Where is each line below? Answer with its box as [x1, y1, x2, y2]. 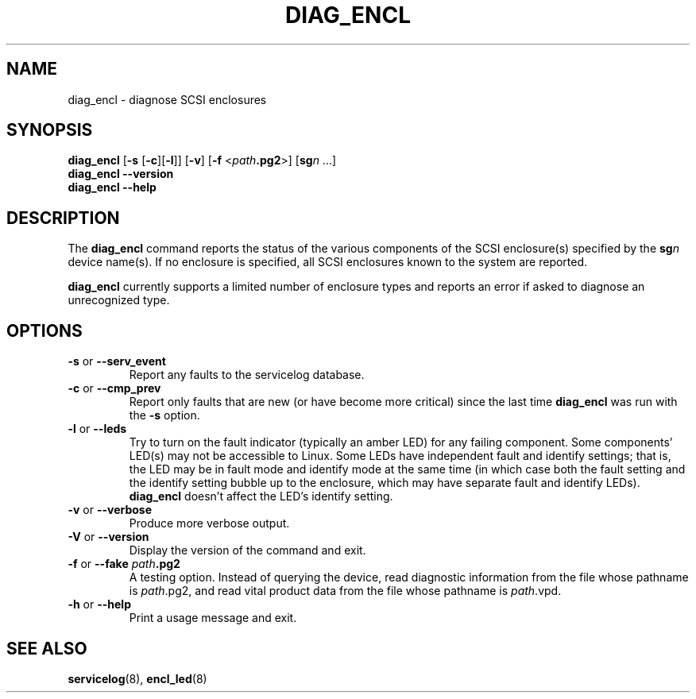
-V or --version [68, 530, 149, 544]
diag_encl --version [68, 167, 174, 181]
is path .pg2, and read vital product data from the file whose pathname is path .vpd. [129, 584, 562, 598]
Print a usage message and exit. [129, 611, 297, 625]
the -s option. [129, 408, 200, 423]
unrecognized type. [68, 293, 170, 307]
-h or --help [68, 597, 131, 612]
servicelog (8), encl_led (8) [68, 671, 207, 685]
